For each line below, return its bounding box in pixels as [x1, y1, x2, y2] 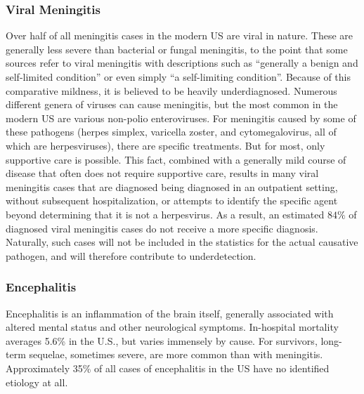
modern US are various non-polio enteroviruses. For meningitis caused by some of [6, 110, 356, 125]
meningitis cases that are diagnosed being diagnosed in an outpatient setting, [6, 179, 338, 194]
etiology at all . [6, 374, 68, 389]
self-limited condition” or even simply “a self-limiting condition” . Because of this [6, 70, 351, 84]
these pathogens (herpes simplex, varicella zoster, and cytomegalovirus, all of [6, 124, 337, 139]
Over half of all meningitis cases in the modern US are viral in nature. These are [6, 28, 353, 43]
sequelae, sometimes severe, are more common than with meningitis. [29, 347, 323, 362]
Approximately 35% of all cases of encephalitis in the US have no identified [6, 360, 330, 375]
